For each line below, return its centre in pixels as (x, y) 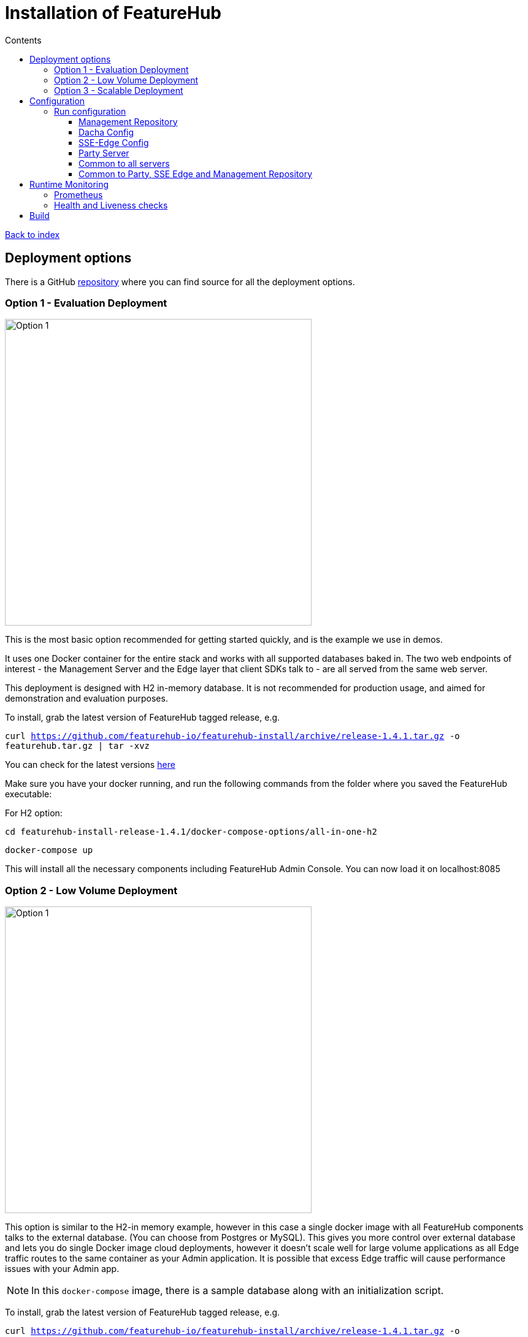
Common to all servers (124, 163)
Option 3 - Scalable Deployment (119, 90)
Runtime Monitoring (69, 184)
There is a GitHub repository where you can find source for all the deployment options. (180, 282)
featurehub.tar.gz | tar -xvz (78, 746)
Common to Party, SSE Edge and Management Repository (196, 174)
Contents (23, 40)
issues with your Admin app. (62, 1269)
